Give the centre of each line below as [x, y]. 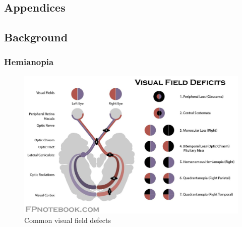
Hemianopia [29, 62]
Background [36, 37]
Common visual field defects [68, 220]
